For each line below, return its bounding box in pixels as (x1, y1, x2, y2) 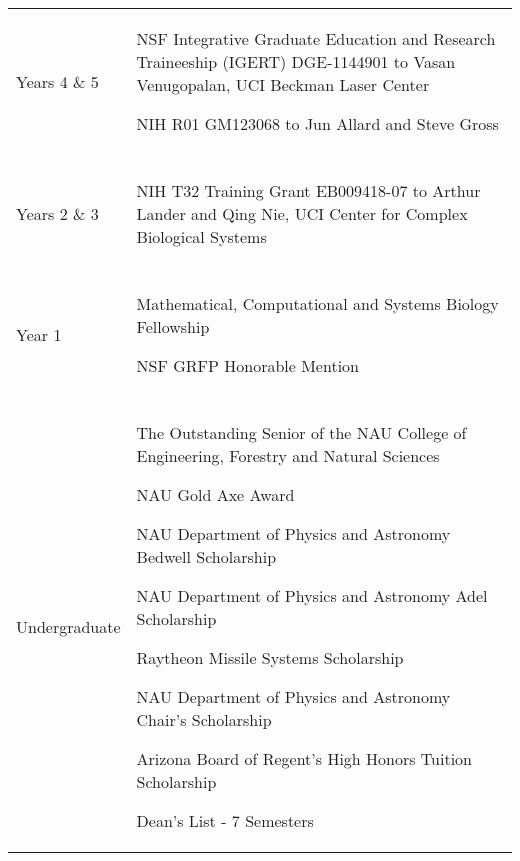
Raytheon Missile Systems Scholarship (136, 646, 404, 669)
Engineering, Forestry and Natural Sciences (136, 444, 440, 467)
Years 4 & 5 (16, 69, 99, 93)
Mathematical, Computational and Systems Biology (136, 292, 499, 315)
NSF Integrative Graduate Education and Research (136, 27, 496, 50)
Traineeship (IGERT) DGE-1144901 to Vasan (136, 50, 456, 73)
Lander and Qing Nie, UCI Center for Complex (136, 202, 468, 225)
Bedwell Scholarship (136, 545, 277, 568)
